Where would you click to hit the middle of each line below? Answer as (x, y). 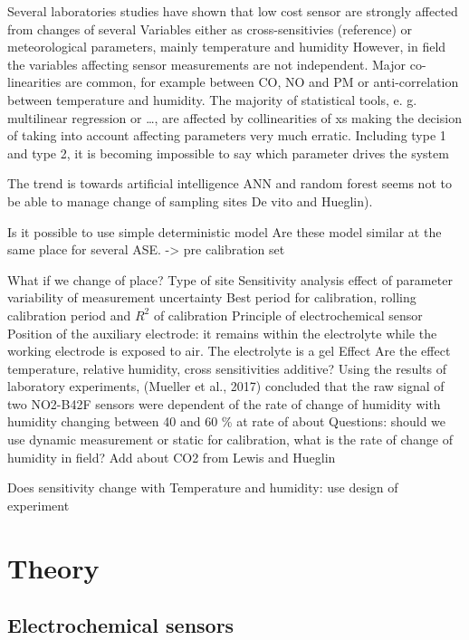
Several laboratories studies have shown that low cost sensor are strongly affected (233, 11)
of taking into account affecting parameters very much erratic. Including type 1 (227, 135)
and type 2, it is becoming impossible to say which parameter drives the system (228, 153)
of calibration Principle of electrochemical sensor (288, 315)
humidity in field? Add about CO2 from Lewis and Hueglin (172, 457)
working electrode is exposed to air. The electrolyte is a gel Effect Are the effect (229, 351)
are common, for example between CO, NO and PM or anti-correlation (262, 82)
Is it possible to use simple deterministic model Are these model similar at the (225, 231)
